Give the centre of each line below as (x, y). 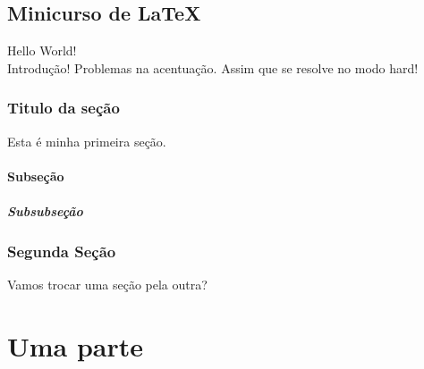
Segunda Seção (62, 251)
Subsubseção (45, 210)
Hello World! (42, 50)
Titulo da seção (64, 108)
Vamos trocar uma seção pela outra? (107, 285)
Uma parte (76, 346)
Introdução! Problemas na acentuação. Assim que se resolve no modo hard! (213, 67)
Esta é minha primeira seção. (87, 141)
